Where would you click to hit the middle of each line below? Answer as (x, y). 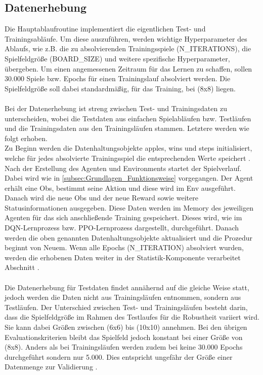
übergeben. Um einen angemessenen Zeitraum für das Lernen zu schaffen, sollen (128, 68)
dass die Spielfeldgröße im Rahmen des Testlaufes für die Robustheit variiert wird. (132, 317)
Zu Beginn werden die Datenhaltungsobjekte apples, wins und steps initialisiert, (128, 148)
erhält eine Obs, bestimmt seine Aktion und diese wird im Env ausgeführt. (120, 188)
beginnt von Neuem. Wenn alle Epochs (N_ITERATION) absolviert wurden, (124, 247)
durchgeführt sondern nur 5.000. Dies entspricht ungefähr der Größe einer (119, 356)
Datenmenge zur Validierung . (51, 367)
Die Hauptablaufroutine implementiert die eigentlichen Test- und (105, 29)
